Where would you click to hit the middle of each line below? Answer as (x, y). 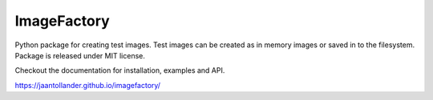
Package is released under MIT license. (80, 55)
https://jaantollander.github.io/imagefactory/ (87, 85)
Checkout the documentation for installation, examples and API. (120, 70)
